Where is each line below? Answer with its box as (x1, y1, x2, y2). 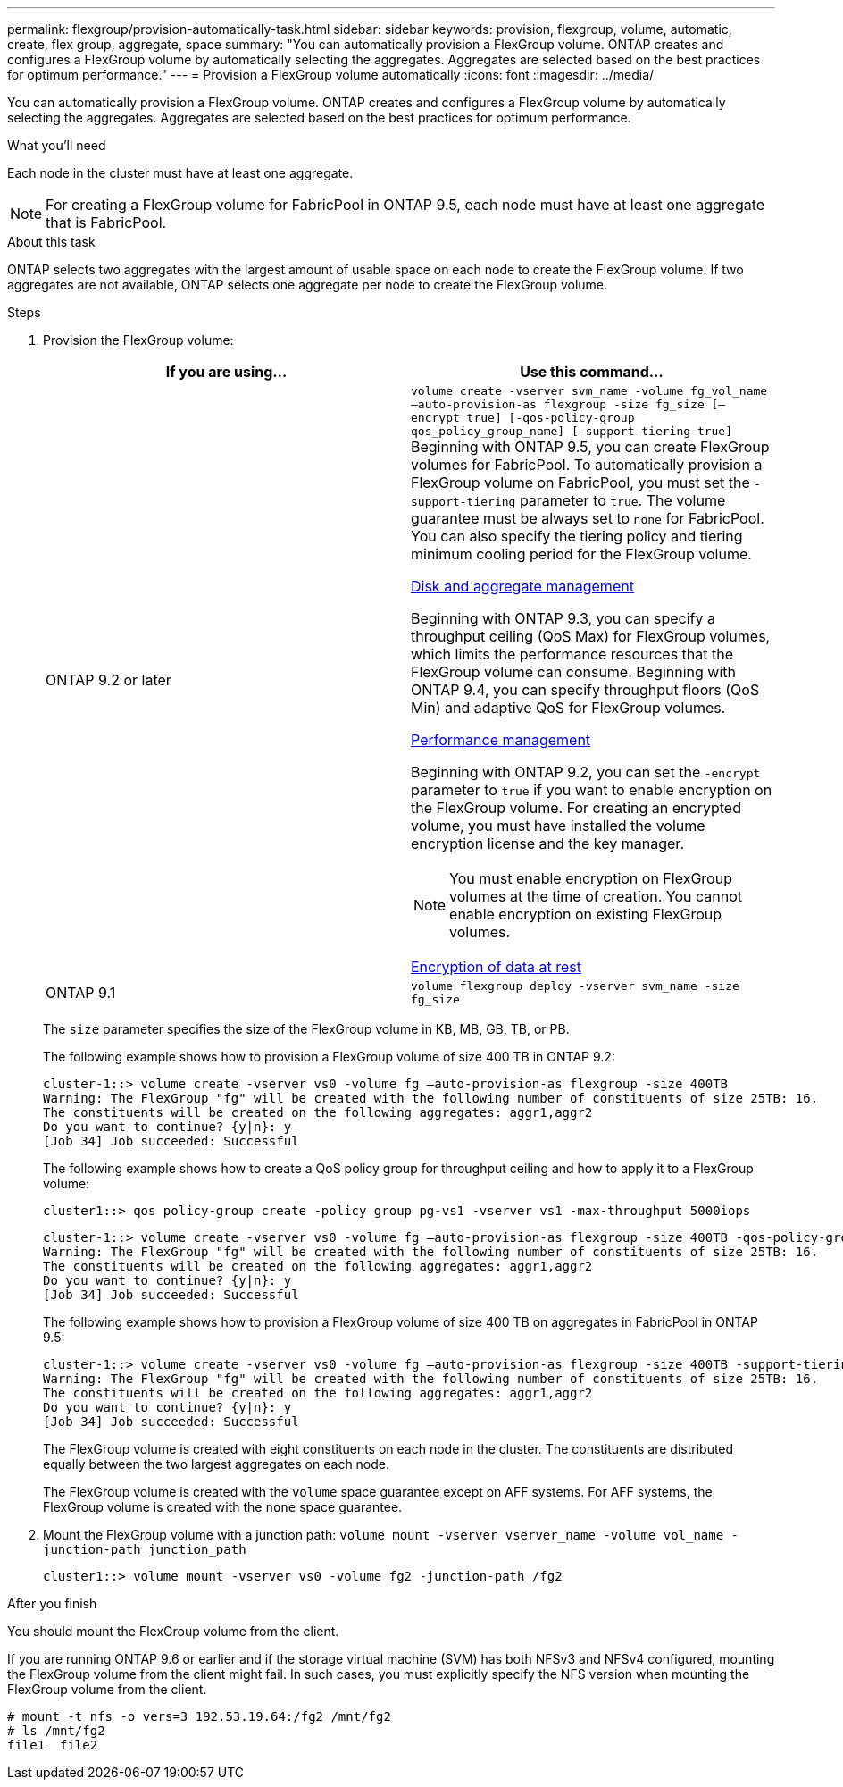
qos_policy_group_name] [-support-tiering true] (411, 424, 733, 438)
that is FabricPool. (46, 214, 167, 231)
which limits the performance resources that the (411, 645, 734, 663)
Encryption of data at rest (411, 958, 582, 976)
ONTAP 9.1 (46, 984, 116, 1002)
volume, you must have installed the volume (411, 817, 705, 835)
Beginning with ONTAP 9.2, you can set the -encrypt (411, 763, 761, 781)
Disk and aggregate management (411, 577, 634, 595)
